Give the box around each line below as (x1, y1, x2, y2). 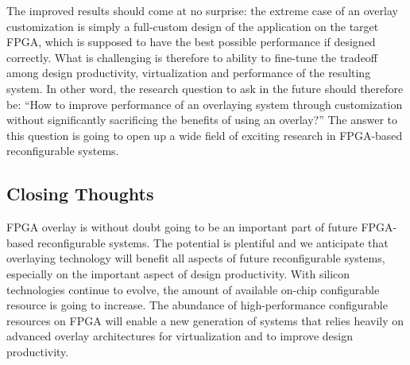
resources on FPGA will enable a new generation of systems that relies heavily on (6, 312, 404, 328)
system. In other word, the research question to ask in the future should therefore (6, 80, 404, 96)
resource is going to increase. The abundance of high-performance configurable (6, 297, 388, 313)
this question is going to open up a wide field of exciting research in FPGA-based (6, 126, 403, 143)
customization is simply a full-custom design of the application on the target (6, 17, 379, 34)
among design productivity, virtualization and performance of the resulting (6, 64, 371, 81)
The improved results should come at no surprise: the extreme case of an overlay (6, 2, 398, 18)
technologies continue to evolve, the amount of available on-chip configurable (6, 281, 380, 297)
